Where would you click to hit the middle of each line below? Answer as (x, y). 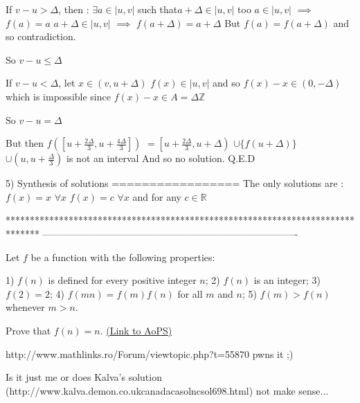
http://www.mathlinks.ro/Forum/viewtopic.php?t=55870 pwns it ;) (150, 353)
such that (158, 9)
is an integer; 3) (287, 280)
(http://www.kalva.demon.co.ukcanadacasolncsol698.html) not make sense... (167, 390)
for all (190, 293)
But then (25, 143)
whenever (25, 307)
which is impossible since (58, 96)
